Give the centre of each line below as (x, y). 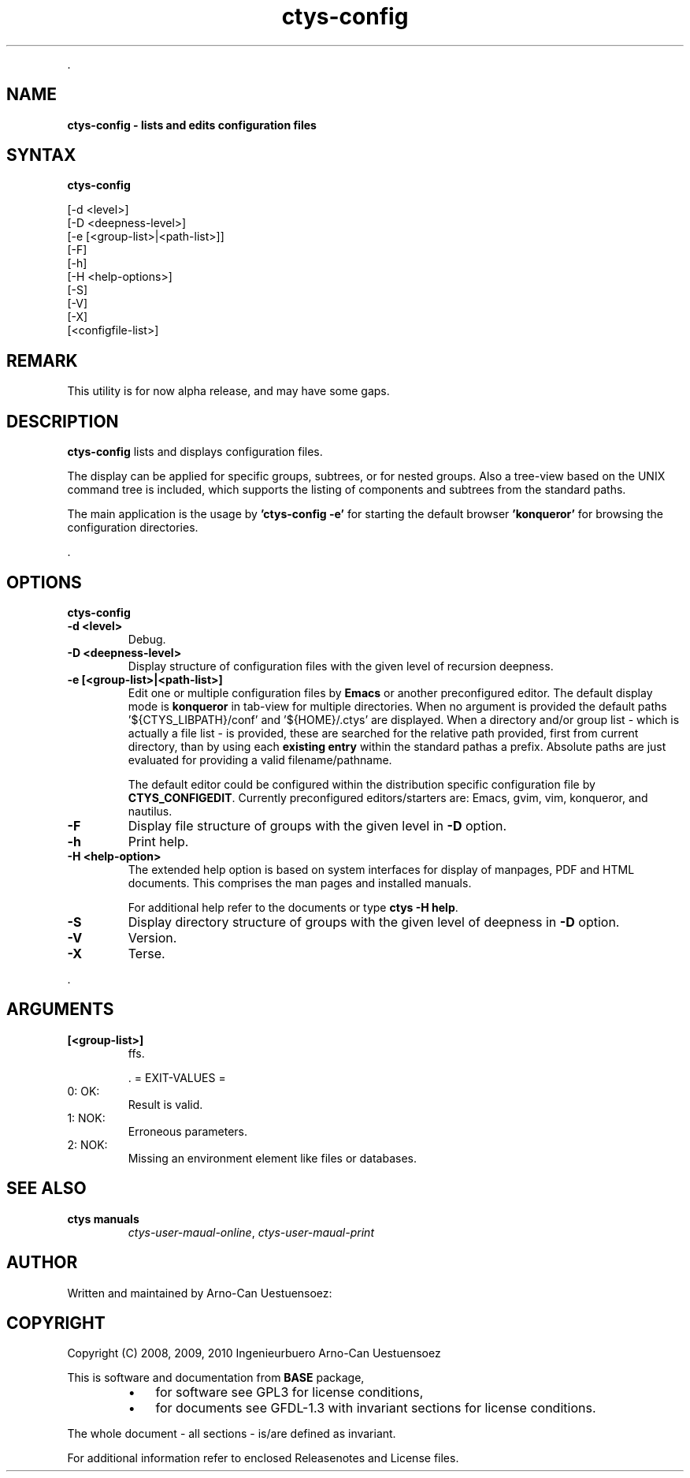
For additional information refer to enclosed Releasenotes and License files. (263, 1458)
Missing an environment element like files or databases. (272, 1158)
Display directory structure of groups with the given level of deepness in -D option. (374, 922)
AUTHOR (42, 1263)
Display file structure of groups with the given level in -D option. (317, 825)
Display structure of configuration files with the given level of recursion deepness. (341, 666)
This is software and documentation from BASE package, (216, 1378)
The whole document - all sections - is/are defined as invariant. (232, 1434)
